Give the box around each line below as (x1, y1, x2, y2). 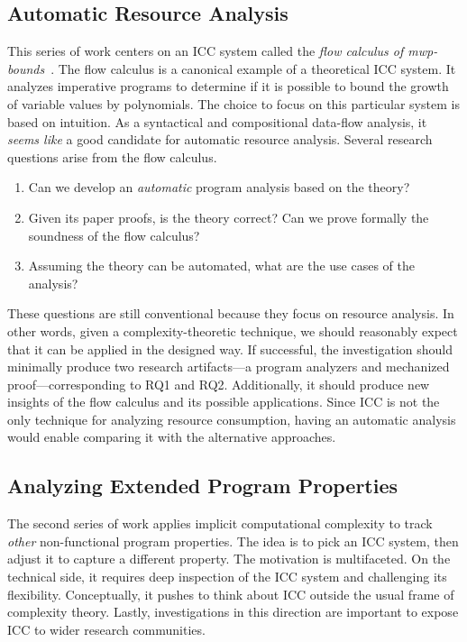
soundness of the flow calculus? (28, 225, 200, 244)
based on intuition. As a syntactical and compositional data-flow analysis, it (7, 112, 427, 131)
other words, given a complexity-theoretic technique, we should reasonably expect (7, 321, 458, 340)
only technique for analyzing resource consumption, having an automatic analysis (7, 409, 456, 428)
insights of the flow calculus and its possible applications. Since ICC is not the (7, 392, 440, 411)
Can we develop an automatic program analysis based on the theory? (28, 178, 410, 197)
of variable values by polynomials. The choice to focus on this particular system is (7, 94, 460, 113)
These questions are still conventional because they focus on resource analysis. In (7, 304, 454, 323)
